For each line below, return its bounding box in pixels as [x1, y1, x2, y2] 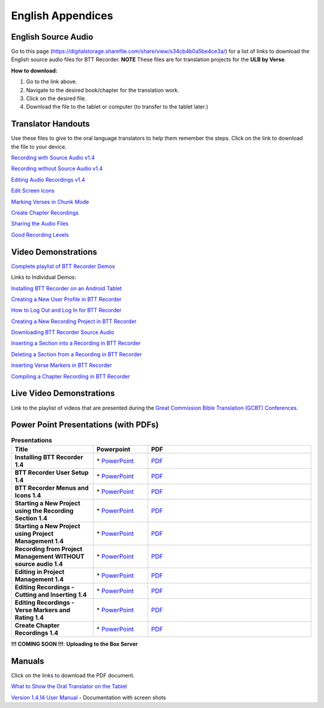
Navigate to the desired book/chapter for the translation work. [26, 86, 179, 94]
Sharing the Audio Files [11, 220, 69, 227]
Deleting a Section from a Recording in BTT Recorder [11, 351, 142, 358]
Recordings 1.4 [14, 628, 59, 637]
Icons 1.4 [14, 491, 41, 499]
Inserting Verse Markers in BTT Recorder [11, 361, 112, 369]
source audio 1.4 [14, 559, 63, 568]
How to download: [11, 67, 58, 74]
